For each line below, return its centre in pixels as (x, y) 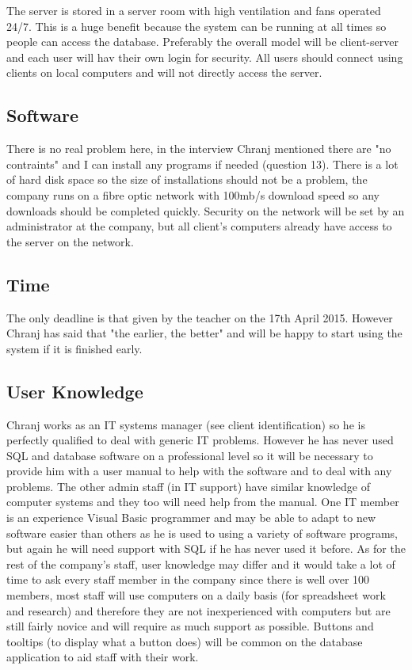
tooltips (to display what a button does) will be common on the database (185, 641)
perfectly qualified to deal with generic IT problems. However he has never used (200, 440)
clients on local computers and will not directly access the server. (164, 72)
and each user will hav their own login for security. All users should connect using (205, 57)
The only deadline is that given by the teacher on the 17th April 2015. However (200, 317)
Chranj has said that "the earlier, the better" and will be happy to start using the (204, 333)
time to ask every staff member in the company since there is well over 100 (188, 579)
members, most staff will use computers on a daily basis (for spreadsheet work (196, 595)
